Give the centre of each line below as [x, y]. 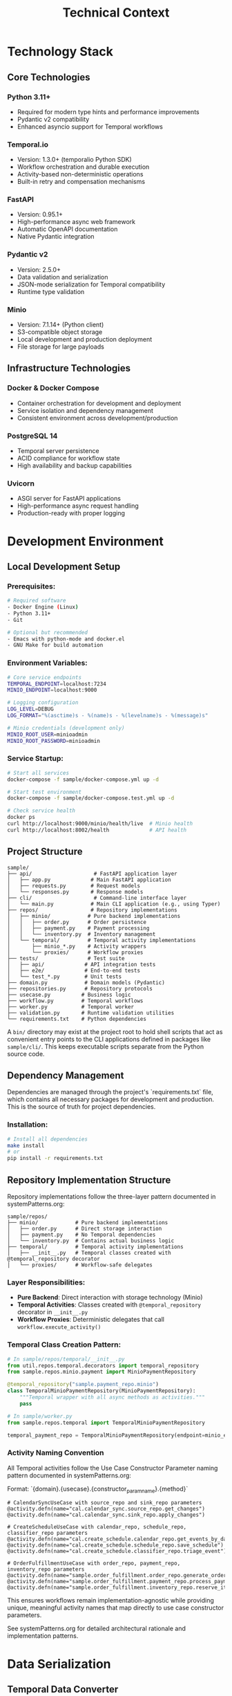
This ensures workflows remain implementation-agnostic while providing [110, 1601]
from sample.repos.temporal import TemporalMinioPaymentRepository [106, 1423]
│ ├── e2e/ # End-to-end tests [74, 970]
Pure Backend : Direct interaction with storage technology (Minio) [110, 1298]
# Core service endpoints [44, 677]
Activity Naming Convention [56, 1453]
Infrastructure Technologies [69, 368]
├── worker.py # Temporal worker [71, 1007]
